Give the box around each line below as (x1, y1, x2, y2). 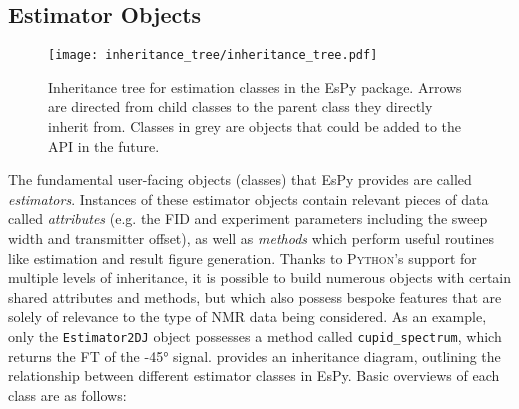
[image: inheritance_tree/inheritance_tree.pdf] (48, 48, 378, 63)
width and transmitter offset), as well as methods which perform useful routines (8, 228, 495, 249)
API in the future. (48, 135, 160, 156)
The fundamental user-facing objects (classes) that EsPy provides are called (8, 169, 472, 190)
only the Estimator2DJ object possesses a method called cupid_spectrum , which (8, 325, 502, 346)
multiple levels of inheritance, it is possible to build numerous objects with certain (8, 267, 512, 288)
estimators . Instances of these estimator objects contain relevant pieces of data (8, 188, 489, 209)
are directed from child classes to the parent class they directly (48, 96, 433, 117)
